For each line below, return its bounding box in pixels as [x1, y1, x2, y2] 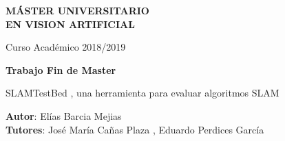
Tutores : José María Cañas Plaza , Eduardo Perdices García [6, 122, 264, 136]
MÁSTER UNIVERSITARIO [6, 3, 149, 17]
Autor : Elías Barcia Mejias [6, 108, 122, 123]
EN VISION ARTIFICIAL [6, 16, 135, 31]
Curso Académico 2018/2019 [6, 40, 126, 54]
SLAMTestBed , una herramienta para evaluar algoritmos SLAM [6, 86, 279, 100]
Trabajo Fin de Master [6, 62, 116, 77]
